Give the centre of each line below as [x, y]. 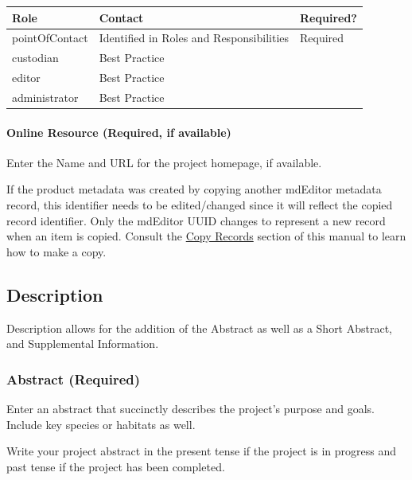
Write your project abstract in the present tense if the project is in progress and [201, 451]
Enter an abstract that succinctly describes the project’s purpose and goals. [190, 408]
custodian [35, 58]
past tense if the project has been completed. [116, 466]
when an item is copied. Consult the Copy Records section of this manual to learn [206, 236]
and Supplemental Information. [83, 343]
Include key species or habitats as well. [101, 424]
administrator [45, 97]
